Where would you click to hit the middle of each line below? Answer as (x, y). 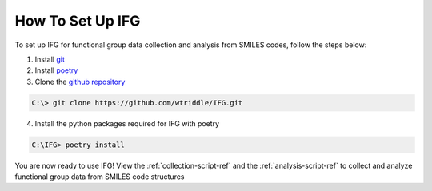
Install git (50, 59)
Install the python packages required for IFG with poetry (127, 123)
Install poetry (56, 70)
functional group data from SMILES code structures (100, 177)
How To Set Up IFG (78, 21)
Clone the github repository (80, 82)
